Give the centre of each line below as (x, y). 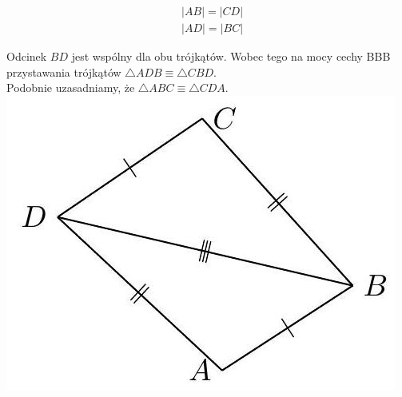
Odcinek (27, 56)
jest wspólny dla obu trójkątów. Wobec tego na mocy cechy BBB (231, 56)
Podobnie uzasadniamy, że (71, 87)
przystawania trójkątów (64, 71)
